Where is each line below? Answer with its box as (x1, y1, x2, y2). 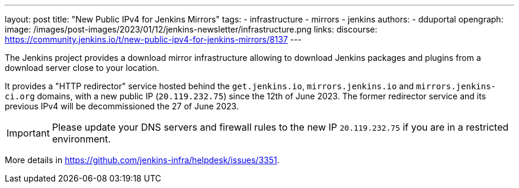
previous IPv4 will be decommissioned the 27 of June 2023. (5, 101, 239, 111)
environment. (52, 133, 111, 145)
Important (7, 127, 50, 139)
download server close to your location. (5, 63, 159, 73)
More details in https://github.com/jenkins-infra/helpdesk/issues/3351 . (5, 155, 280, 165)
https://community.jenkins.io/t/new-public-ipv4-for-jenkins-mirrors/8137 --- (5, 34, 302, 44)
